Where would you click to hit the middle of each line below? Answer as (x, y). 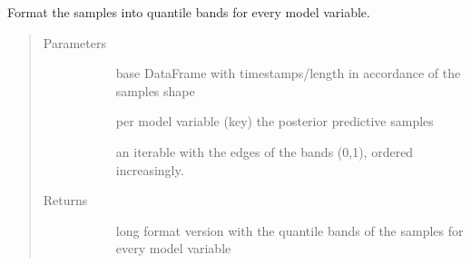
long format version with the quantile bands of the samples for (289, 230)
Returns (65, 200)
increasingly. (150, 169)
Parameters (74, 42)
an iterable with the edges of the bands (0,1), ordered (265, 151)
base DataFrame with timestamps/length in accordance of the (288, 73)
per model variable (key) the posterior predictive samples (275, 121)
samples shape (155, 90)
